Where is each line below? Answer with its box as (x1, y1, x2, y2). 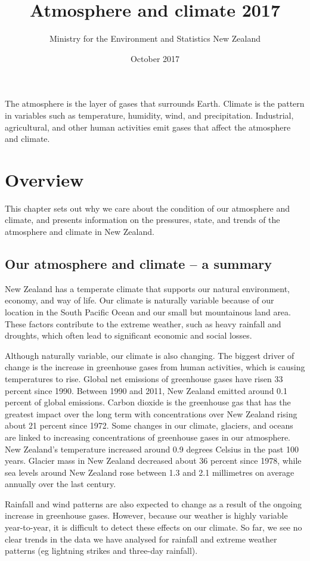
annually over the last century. (5, 478, 116, 490)
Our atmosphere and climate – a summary (5, 254, 272, 272)
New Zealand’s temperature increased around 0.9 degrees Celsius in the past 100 (5, 442, 299, 455)
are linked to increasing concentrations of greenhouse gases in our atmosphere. (5, 430, 291, 443)
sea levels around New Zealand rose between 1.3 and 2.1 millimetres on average (5, 466, 294, 478)
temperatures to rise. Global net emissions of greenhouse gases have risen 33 (5, 372, 283, 385)
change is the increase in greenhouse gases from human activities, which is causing (5, 361, 305, 373)
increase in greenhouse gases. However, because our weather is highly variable (5, 509, 288, 522)
